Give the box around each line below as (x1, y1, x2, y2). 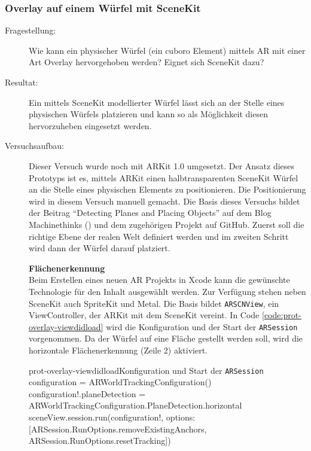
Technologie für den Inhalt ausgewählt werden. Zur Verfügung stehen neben (29, 285, 306, 297)
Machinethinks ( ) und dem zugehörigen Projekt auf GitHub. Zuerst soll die (29, 218, 304, 230)
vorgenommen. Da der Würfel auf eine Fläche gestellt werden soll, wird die (29, 332, 303, 345)
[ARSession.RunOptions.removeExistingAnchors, (29, 422, 207, 435)
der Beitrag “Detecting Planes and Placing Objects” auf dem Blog (29, 206, 272, 219)
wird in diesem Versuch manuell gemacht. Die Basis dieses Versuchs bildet (29, 194, 300, 207)
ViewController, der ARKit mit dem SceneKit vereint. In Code (29, 309, 260, 321)
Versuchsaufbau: (5, 139, 64, 152)
